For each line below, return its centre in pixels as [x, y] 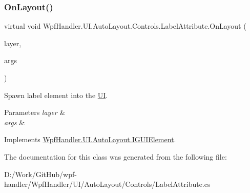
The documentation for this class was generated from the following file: [116, 156]
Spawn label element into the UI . [56, 95]
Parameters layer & [35, 112]
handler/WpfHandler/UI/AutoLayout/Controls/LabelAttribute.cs [107, 184]
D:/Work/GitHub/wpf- [40, 174]
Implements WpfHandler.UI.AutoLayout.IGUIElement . [90, 139]
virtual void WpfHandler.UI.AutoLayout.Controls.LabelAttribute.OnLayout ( [125, 26]
